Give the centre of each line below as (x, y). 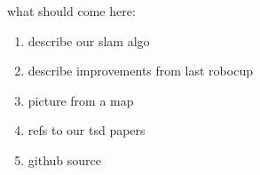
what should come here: (71, 11)
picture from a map (81, 100)
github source (64, 159)
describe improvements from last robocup (140, 71)
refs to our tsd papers (87, 130)
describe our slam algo (89, 40)
